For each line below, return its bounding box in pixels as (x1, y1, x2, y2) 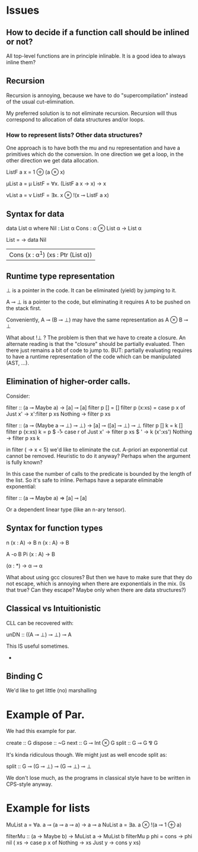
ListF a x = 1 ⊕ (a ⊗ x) (6, 168, 65, 176)
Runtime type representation (6, 271, 115, 281)
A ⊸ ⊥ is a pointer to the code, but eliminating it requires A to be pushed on (6, 298, 191, 305)
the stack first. (6, 305, 41, 312)
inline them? (6, 59, 36, 65)
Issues (6, 4, 40, 17)
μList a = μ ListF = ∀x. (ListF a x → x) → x (6, 180, 107, 188)
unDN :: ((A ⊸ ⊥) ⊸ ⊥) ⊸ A (6, 631, 72, 638)
